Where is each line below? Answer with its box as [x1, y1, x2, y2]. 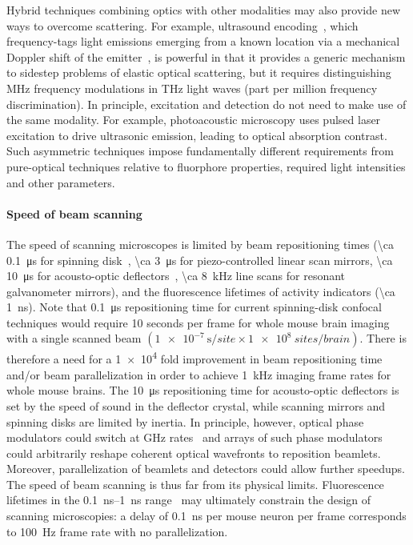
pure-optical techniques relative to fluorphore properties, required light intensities [6, 158, 406, 174]
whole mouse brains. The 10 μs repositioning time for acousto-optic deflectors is [6, 382, 399, 399]
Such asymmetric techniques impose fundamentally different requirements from [6, 142, 394, 159]
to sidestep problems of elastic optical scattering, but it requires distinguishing [6, 64, 391, 81]
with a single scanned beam [6, 330, 142, 347]
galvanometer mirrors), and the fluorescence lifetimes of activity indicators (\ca [6, 283, 395, 299]
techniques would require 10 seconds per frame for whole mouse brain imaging [6, 314, 390, 331]
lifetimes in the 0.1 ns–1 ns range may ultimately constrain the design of [6, 491, 371, 508]
